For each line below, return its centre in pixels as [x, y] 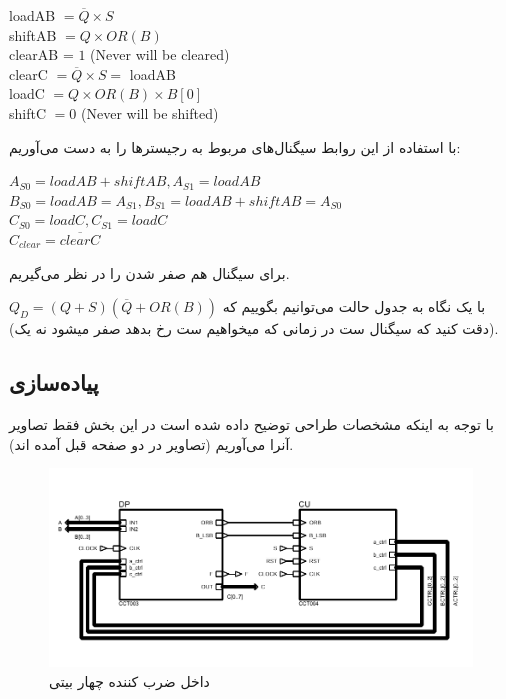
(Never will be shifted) [150, 112]
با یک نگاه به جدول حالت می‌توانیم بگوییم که [354, 306]
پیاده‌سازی [54, 382]
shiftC [28, 112]
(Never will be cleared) [160, 54]
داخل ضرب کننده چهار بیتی [129, 680]
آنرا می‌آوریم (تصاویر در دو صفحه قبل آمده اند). [151, 443]
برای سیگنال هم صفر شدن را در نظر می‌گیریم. [149, 272]
